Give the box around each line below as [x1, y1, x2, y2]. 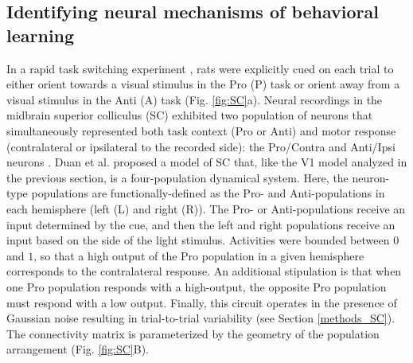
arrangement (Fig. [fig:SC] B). [6, 341, 149, 357]
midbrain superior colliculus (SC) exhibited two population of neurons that [6, 107, 373, 123]
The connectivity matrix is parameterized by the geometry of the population [6, 325, 380, 342]
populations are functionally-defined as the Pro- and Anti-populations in [31, 185, 385, 201]
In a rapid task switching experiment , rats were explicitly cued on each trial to [6, 60, 394, 76]
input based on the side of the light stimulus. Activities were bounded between [6, 232, 390, 248]
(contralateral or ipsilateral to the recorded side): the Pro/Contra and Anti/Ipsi [6, 138, 395, 154]
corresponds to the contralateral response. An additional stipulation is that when [6, 263, 402, 279]
